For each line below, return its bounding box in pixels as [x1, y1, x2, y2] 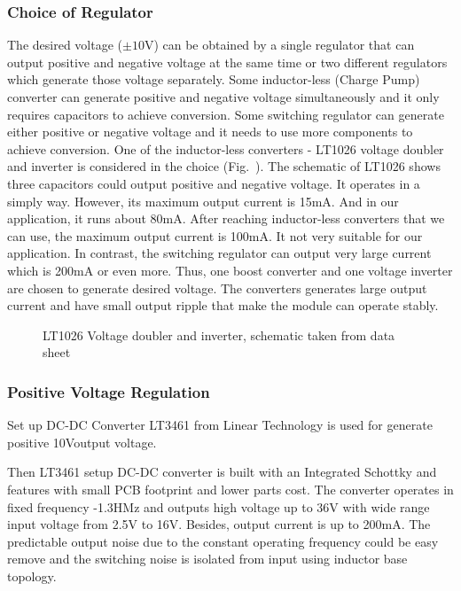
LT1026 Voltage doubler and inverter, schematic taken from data [43, 325, 395, 344]
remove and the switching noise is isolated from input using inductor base [7, 549, 408, 568]
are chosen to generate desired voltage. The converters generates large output [7, 278, 427, 297]
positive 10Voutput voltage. [7, 432, 157, 451]
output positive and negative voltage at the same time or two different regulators [7, 52, 448, 71]
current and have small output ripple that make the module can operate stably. [7, 296, 439, 315]
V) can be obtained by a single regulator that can [144, 35, 415, 54]
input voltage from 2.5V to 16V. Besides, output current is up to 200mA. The [7, 515, 431, 533]
